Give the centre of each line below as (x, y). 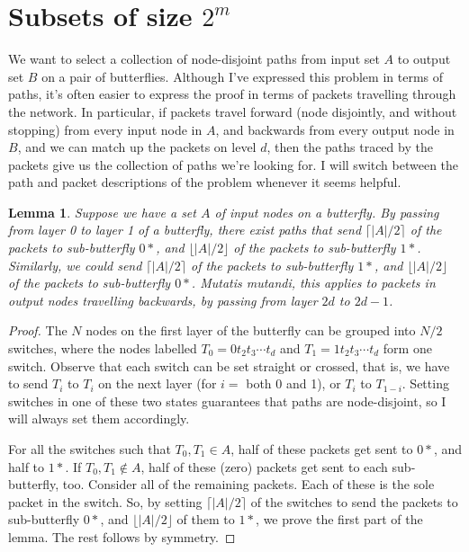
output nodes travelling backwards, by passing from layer (163, 300)
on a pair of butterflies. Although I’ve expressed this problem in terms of (243, 76)
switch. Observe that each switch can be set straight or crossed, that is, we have (229, 365)
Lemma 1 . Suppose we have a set (102, 212)
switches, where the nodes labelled (103, 348)
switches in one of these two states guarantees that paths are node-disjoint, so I (227, 401)
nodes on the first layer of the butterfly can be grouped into (251, 330)
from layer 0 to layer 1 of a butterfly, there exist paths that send (185, 230)
